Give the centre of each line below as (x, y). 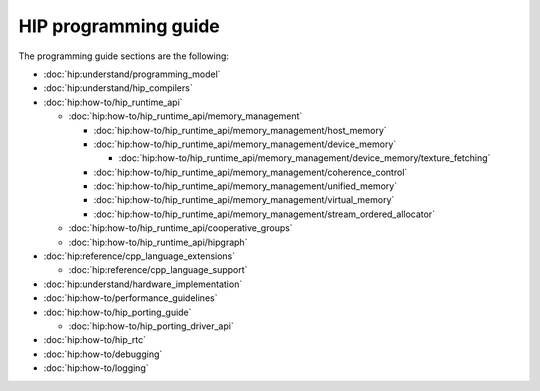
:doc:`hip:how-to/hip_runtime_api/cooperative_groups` (181, 228)
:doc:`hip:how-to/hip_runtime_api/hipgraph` (158, 242)
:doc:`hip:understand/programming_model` (132, 74)
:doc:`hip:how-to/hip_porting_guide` (117, 312)
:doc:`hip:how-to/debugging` (103, 354)
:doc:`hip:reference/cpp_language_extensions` (139, 256)
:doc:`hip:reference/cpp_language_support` (158, 270)
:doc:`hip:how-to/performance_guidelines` (130, 298)
